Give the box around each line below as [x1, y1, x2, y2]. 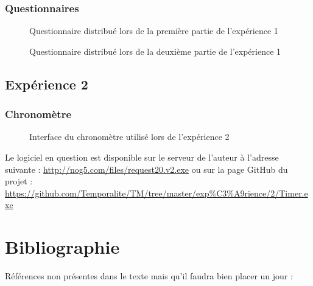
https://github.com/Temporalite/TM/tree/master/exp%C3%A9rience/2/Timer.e [5, 186, 308, 199]
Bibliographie [5, 234, 120, 259]
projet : [5, 175, 33, 187]
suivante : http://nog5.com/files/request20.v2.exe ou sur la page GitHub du [5, 162, 288, 175]
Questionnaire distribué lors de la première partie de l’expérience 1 [29, 24, 278, 37]
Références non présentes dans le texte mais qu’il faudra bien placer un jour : [5, 270, 293, 282]
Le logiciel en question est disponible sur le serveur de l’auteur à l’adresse [5, 151, 279, 163]
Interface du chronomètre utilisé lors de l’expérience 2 [29, 130, 230, 143]
